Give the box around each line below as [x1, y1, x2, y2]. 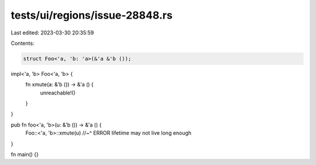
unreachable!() [40, 89, 76, 96]
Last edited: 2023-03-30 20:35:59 [11, 29, 94, 36]
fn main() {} [11, 151, 39, 158]
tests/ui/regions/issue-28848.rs [11, 9, 173, 22]
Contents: [11, 40, 35, 47]
